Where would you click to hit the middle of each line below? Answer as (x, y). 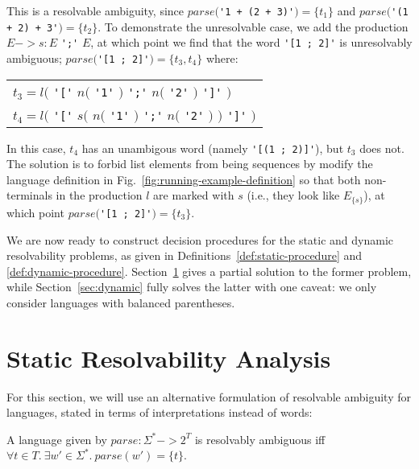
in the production (99, 195)
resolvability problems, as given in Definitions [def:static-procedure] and (185, 255)
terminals (29, 195)
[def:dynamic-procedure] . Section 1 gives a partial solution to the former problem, (209, 271)
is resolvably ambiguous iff (260, 439)
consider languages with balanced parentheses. (121, 302)
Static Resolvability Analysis (169, 358)
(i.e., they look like (293, 195)
